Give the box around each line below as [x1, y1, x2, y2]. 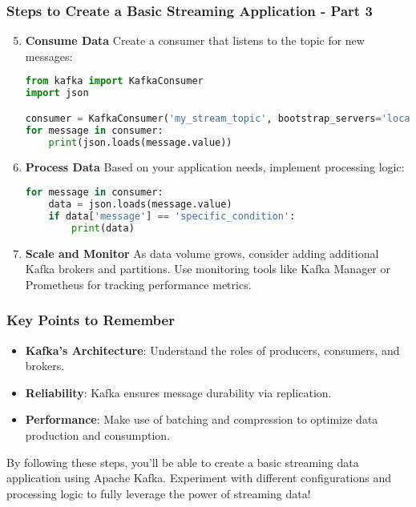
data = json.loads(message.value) [48, 198, 232, 210]
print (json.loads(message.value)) [48, 136, 232, 148]
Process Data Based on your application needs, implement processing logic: [25, 159, 405, 175]
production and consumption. [25, 426, 171, 443]
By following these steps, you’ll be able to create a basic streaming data [6, 453, 359, 470]
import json [25, 87, 89, 99]
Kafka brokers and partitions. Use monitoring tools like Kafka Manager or [25, 260, 390, 277]
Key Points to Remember [6, 310, 175, 330]
